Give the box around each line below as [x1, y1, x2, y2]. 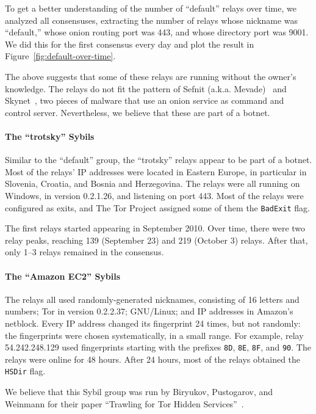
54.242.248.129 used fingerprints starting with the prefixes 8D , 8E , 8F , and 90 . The [5, 341, 311, 354]
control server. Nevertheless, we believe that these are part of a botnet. [5, 106, 270, 118]
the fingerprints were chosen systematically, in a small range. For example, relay [5, 329, 304, 341]
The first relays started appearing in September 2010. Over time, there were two [5, 222, 306, 234]
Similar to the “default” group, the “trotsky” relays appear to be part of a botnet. [5, 153, 312, 166]
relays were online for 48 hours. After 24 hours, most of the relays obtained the [5, 352, 301, 365]
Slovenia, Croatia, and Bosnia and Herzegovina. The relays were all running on [5, 177, 300, 190]
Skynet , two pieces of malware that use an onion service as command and [5, 94, 284, 107]
